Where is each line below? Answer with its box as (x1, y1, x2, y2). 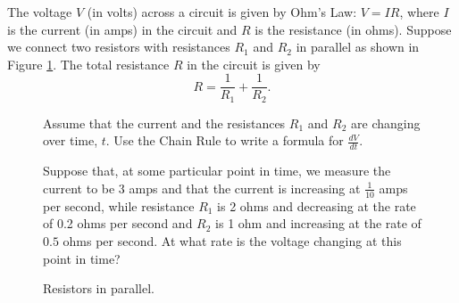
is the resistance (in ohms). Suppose (255, 20, 452, 38)
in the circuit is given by (187, 54, 321, 73)
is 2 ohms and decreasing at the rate (217, 196, 416, 215)
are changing (351, 113, 421, 132)
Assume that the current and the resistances (43, 113, 286, 132)
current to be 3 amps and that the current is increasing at (43, 178, 361, 197)
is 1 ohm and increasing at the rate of (215, 214, 421, 233)
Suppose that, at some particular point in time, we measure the (43, 161, 391, 180)
